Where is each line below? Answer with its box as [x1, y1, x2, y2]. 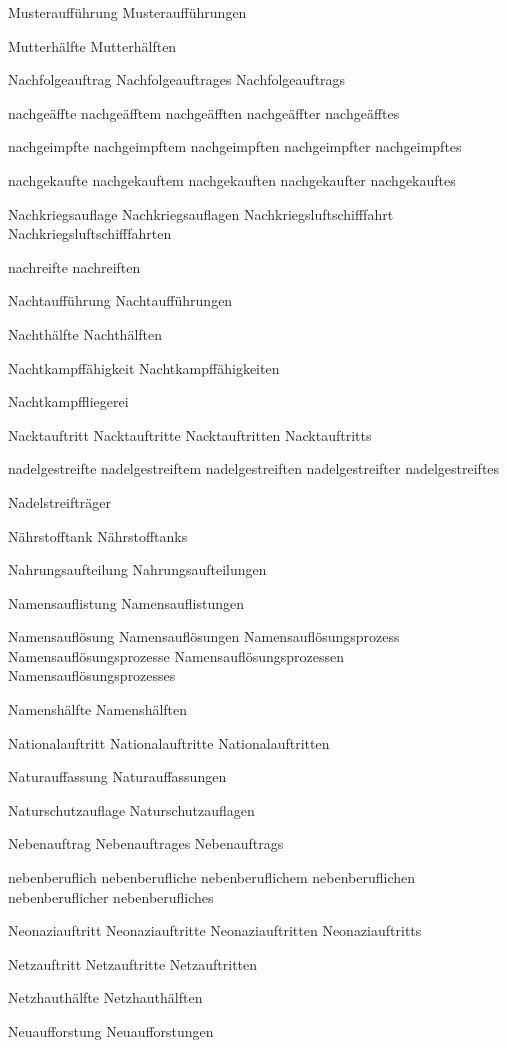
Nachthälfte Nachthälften [8, 323, 163, 344]
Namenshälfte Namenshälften [8, 699, 188, 720]
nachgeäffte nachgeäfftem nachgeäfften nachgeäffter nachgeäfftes [8, 102, 400, 123]
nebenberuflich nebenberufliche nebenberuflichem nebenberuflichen [8, 867, 416, 888]
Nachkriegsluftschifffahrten [8, 223, 172, 244]
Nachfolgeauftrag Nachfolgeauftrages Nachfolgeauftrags [8, 69, 346, 90]
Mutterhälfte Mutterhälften [8, 35, 177, 56]
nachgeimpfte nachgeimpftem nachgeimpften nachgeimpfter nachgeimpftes [8, 136, 462, 157]
